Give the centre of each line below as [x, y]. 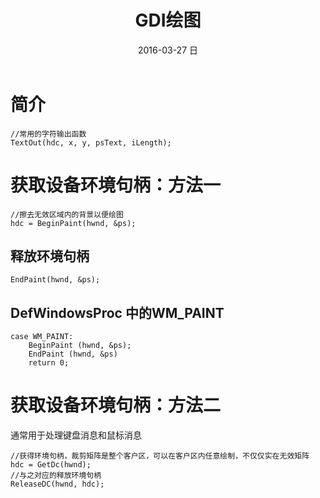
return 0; [49, 363]
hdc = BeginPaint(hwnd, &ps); [73, 223]
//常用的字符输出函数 [48, 134]
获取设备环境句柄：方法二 [116, 405]
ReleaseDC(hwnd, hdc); [57, 484]
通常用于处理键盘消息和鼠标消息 [76, 435]
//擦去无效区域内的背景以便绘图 [67, 214]
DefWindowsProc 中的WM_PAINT [117, 312]
